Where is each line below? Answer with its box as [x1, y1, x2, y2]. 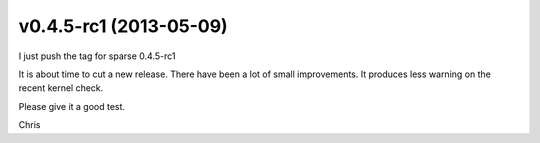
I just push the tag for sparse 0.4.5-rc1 [18, 50, 176, 62]
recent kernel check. [18, 82, 104, 94]
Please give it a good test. [18, 100, 125, 112]
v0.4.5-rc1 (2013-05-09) [18, 15, 229, 37]
